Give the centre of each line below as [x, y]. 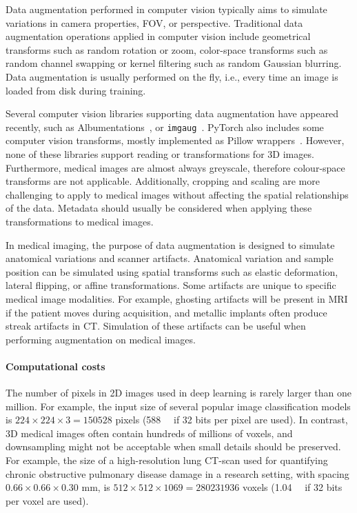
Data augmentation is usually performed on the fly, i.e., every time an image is [172, 76]
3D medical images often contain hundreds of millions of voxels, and [149, 433]
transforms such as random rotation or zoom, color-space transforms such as [167, 49]
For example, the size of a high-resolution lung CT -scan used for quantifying [167, 460]
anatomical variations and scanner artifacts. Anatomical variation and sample [170, 258]
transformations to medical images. [80, 221]
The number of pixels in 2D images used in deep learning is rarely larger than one [179, 393]
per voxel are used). [47, 500]
